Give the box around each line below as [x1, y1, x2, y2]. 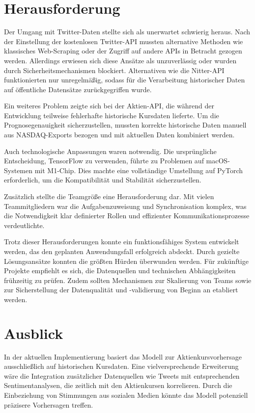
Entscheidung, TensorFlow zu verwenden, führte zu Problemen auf [4, 155, 204, 166]
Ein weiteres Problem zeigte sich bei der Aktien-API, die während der [4, 101, 214, 111]
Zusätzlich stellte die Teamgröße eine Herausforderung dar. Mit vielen [4, 191, 214, 202]
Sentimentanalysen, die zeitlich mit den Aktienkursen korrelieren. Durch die [4, 380, 232, 390]
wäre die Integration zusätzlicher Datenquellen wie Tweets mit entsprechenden [4, 370, 240, 381]
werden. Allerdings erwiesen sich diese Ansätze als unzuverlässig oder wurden [4, 55, 237, 65]
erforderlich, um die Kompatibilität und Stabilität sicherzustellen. [4, 175, 201, 185]
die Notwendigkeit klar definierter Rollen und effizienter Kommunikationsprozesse [4, 210, 250, 221]
